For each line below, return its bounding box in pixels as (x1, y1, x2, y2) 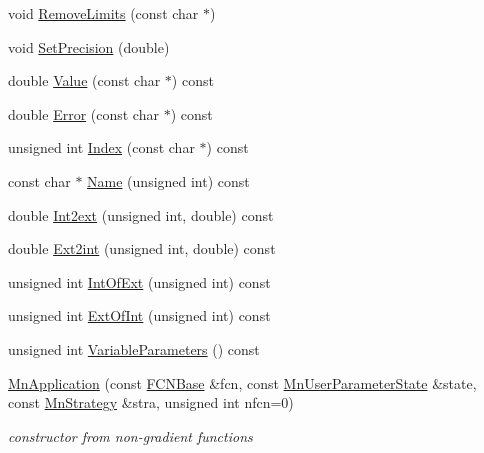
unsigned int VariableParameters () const (8, 338, 260, 359)
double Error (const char (8, 103, 159, 124)
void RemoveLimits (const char (8, 3, 199, 23)
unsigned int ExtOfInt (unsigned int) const (8, 305, 271, 326)
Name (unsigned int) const (87, 170, 250, 191)
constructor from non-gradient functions (8, 425, 253, 446)
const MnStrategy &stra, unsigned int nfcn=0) (8, 392, 294, 413)
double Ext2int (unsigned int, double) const (8, 238, 276, 259)
